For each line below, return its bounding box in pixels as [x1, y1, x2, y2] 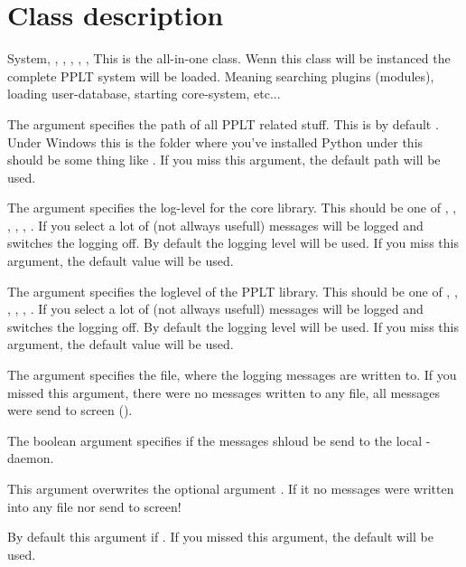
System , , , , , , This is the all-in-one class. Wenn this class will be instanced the [7, 49, 451, 68]
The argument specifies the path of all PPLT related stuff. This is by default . [7, 114, 439, 133]
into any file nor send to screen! [7, 496, 182, 515]
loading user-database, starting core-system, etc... [7, 84, 281, 103]
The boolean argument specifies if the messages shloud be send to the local [7, 430, 423, 449]
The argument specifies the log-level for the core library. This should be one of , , [7, 198, 457, 217]
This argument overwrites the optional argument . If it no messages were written [7, 479, 454, 497]
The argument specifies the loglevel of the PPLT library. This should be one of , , [7, 281, 458, 300]
